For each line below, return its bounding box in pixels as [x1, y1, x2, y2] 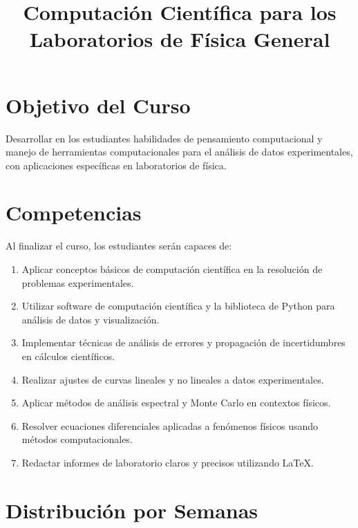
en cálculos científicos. [21, 348, 115, 363]
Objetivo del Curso [6, 91, 191, 119]
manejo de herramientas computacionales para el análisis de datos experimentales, [6, 144, 353, 159]
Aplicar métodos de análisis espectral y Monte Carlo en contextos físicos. [21, 395, 331, 410]
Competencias [6, 198, 142, 227]
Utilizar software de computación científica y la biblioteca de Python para [21, 299, 335, 313]
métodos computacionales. [21, 432, 133, 446]
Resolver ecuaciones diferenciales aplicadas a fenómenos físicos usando [21, 418, 319, 433]
